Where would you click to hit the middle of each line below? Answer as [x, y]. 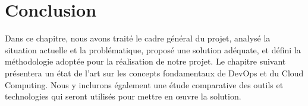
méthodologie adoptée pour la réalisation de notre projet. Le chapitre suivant [145, 61]
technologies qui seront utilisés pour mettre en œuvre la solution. [123, 96]
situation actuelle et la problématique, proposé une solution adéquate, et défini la [153, 49]
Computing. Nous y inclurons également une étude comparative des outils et [144, 84]
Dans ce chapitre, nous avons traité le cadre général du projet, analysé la [138, 38]
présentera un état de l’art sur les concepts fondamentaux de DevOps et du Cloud [154, 73]
